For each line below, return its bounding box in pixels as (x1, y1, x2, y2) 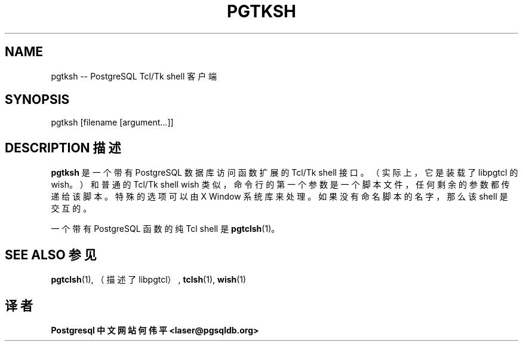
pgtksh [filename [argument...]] (51, 117, 174, 128)
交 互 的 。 (51, 203, 92, 214)
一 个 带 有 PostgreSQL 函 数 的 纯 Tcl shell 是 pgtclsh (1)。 (51, 223, 280, 234)
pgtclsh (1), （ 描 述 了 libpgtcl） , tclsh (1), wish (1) (51, 274, 247, 285)
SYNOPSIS (5, 92, 70, 108)
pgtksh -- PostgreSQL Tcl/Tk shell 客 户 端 (51, 71, 217, 81)
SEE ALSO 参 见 (5, 247, 97, 262)
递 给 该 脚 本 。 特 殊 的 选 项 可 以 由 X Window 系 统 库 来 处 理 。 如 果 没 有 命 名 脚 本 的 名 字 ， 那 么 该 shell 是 (51, 191, 508, 202)
